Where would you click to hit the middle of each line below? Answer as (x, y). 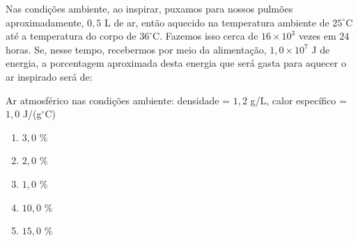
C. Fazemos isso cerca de (205, 36)
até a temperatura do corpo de (71, 36)
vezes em (317, 36)
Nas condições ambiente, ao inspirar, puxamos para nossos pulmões (149, 8)
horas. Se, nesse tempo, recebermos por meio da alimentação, (136, 49)
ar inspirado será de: (49, 76)
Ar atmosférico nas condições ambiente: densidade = (118, 100)
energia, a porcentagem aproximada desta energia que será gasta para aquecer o (176, 63)
